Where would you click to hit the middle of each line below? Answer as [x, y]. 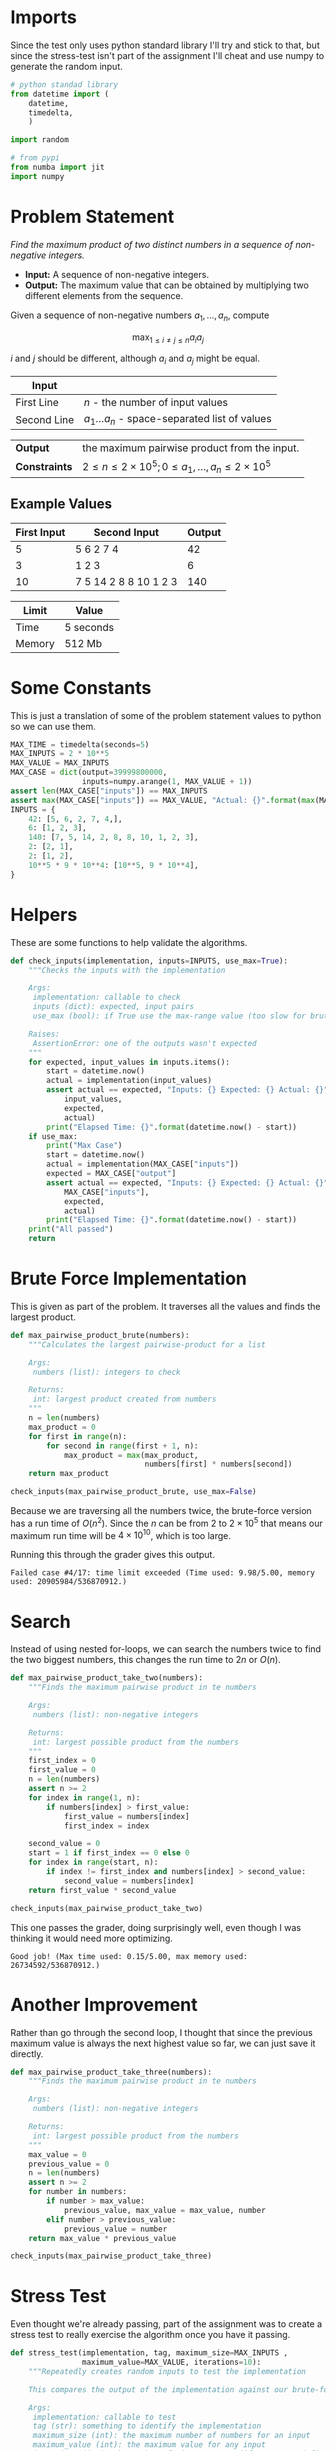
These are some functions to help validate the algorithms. [129, 942]
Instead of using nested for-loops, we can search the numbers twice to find [166, 1649]
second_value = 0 [64, 1844]
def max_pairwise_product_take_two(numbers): [106, 1678]
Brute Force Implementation [129, 1278]
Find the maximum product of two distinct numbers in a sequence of [151, 244]
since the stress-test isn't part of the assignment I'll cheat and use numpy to [167, 55]
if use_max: [53, 1136]
